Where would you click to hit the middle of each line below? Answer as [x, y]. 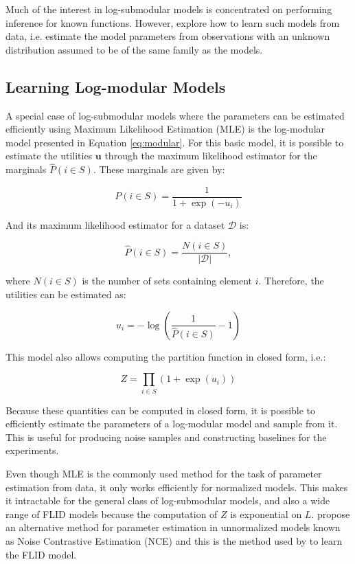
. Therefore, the [291, 281]
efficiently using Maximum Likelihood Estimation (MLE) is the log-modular [165, 129]
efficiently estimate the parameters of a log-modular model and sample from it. [172, 424]
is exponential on [266, 514]
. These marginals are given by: [159, 169]
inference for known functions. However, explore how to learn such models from [173, 22]
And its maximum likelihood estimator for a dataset [115, 224]
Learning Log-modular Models [116, 86]
